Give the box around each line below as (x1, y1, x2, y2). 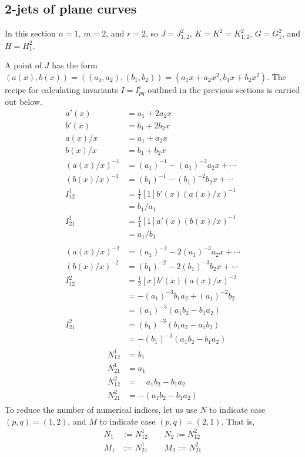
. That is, (221, 415, 255, 427)
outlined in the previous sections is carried (148, 83, 300, 95)
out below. (5, 95, 42, 108)
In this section (5, 27, 56, 39)
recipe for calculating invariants (5, 83, 118, 95)
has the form (52, 59, 98, 71)
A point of (5, 59, 42, 71)
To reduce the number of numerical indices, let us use (5, 403, 197, 415)
